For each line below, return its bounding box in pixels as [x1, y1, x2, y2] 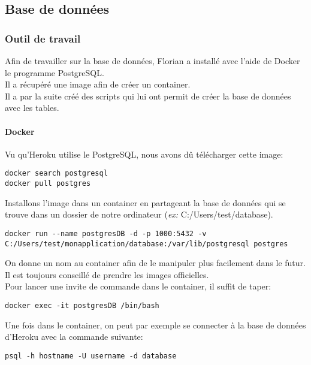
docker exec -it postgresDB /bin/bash [5, 301, 159, 310]
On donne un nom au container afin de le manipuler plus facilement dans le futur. [5, 257, 306, 269]
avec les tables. [5, 101, 59, 114]
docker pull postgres [5, 179, 91, 188]
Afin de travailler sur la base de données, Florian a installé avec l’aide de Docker [5, 55, 300, 67]
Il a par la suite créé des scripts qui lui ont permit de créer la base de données [5, 89, 291, 102]
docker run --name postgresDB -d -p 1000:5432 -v [5, 229, 207, 238]
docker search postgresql [5, 169, 108, 178]
